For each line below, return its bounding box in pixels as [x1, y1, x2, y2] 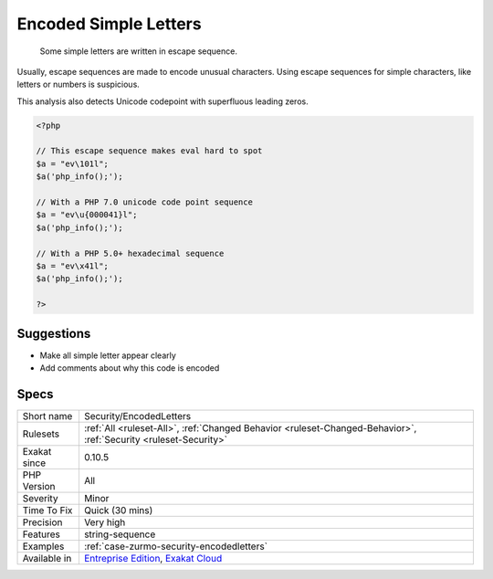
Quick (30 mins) [83, 503, 153, 516]
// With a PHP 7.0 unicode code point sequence [36, 197, 253, 207]
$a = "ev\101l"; [36, 158, 110, 169]
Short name [22, 409, 73, 422]
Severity [22, 491, 58, 504]
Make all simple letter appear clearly [39, 350, 177, 361]
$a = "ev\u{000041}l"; [36, 210, 138, 220]
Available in [22, 552, 72, 564]
